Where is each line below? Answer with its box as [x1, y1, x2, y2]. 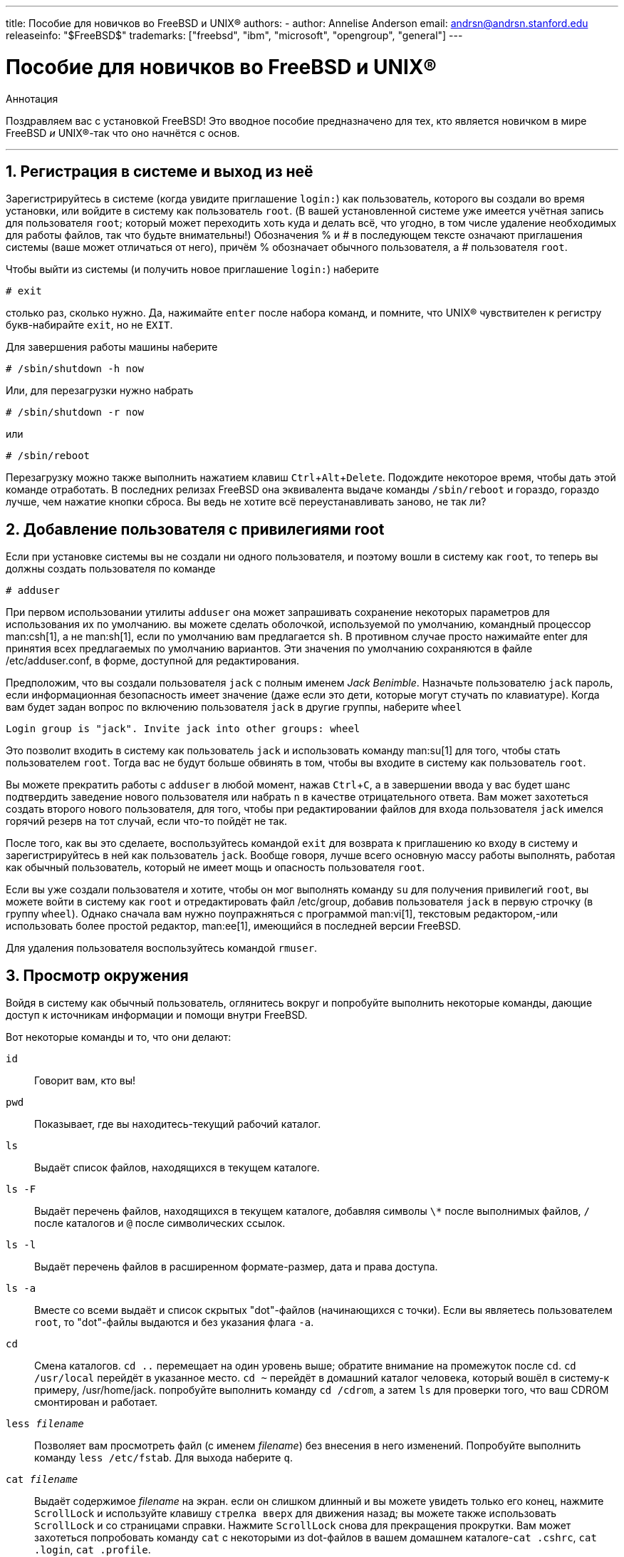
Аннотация [6, 92, 58, 105]
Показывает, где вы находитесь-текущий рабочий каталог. [34, 1118, 321, 1131]
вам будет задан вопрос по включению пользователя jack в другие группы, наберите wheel [6, 701, 462, 714]
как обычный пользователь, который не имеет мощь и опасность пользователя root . [6, 861, 425, 874]
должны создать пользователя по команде [6, 562, 216, 575]
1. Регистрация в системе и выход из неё [6, 162, 313, 180]
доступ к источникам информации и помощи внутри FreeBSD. [6, 1009, 308, 1022]
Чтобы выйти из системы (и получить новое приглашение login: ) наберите [6, 263, 379, 276]
